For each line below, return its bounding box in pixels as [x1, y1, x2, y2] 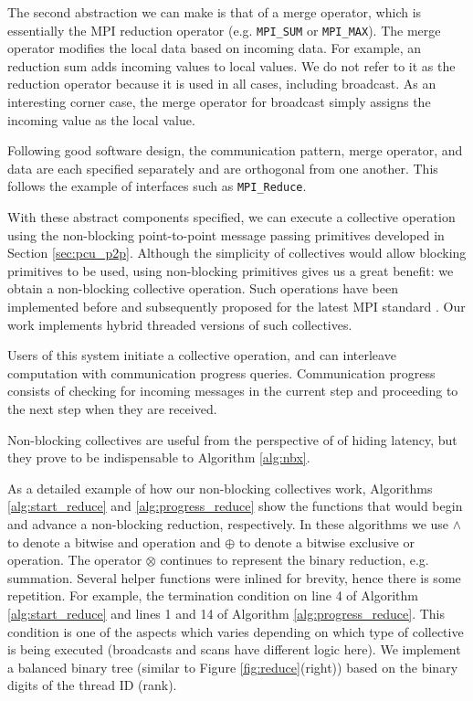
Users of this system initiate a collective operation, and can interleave [7, 345, 396, 365]
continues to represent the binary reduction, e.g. [160, 550, 429, 569]
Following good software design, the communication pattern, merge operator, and [7, 141, 463, 160]
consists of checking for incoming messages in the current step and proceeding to [7, 381, 458, 400]
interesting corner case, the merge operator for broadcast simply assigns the [7, 92, 431, 112]
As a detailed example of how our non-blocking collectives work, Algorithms [7, 478, 433, 497]
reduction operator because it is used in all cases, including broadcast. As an [7, 74, 436, 93]
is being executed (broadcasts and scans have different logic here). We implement [7, 640, 461, 659]
